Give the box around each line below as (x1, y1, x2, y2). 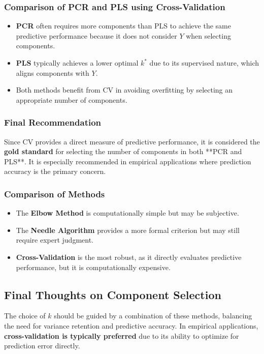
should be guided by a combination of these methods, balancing (54, 310, 252, 321)
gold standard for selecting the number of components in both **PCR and (4, 146, 242, 157)
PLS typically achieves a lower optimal (16, 57, 139, 68)
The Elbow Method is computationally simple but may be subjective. (16, 208, 239, 218)
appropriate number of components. (16, 94, 127, 105)
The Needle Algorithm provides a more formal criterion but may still (16, 224, 240, 235)
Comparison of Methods (4, 187, 105, 200)
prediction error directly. (4, 340, 80, 351)
